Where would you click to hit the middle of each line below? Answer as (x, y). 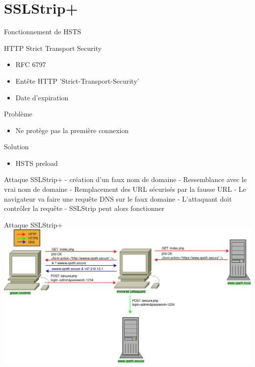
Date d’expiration (42, 97)
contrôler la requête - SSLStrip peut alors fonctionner (84, 208)
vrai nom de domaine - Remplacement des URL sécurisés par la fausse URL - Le (125, 189)
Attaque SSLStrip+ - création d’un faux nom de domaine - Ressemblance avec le (125, 179)
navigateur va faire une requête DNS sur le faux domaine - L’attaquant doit (118, 198)
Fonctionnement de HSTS (43, 32)
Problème (18, 114)
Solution (16, 147)
